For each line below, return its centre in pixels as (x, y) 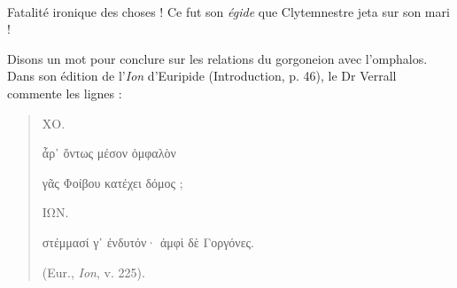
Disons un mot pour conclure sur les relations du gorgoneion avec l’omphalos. (217, 58)
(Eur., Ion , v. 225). (93, 272)
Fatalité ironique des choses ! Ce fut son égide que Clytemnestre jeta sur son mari (228, 11)
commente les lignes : (65, 93)
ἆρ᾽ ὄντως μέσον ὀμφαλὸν (109, 153)
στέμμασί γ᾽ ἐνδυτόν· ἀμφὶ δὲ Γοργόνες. (148, 241)
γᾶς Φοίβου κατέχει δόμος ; (112, 182)
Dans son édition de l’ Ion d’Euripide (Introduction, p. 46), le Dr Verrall (202, 76)
